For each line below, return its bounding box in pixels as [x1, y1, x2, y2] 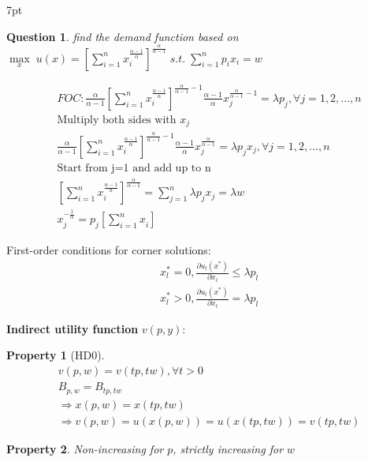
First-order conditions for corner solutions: [6, 242, 211, 258]
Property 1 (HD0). [6, 347, 105, 363]
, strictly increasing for [173, 440, 284, 456]
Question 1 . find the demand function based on [6, 28, 239, 44]
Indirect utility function [6, 320, 139, 336]
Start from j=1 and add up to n [57, 162, 211, 174]
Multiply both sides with [57, 114, 177, 126]
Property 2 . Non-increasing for [6, 440, 164, 456]
